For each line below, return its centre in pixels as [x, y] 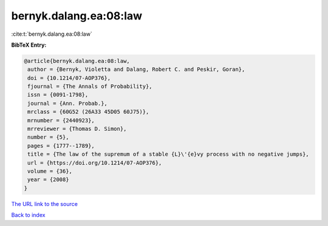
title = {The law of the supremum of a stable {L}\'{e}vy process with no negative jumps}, [168, 154]
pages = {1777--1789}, [61, 146]
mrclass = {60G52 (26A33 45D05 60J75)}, [88, 112]
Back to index [28, 215]
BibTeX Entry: [29, 45]
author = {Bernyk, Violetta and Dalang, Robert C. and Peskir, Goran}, [136, 69]
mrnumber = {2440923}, [61, 120]
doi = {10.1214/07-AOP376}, [69, 78]
